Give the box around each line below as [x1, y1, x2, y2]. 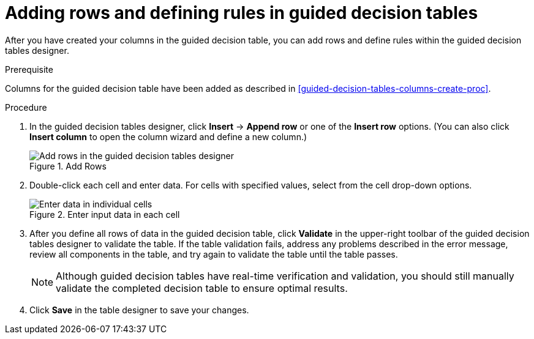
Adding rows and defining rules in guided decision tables [5, 2, 478, 23]
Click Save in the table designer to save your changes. [29, 304, 249, 315]
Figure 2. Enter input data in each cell [29, 209, 180, 220]
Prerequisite [5, 64, 53, 75]
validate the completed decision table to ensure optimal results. [56, 281, 348, 294]
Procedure [5, 102, 47, 113]
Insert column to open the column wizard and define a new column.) [29, 131, 307, 142]
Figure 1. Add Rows [29, 160, 107, 171]
